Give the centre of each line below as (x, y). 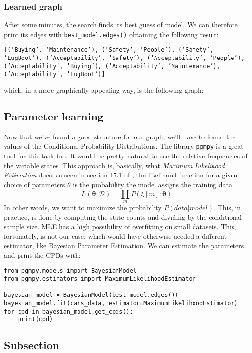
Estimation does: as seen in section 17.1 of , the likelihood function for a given (121, 175)
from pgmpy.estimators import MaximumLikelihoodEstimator (100, 279)
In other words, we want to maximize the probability (83, 207)
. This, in (227, 207)
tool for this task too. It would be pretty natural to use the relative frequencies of (126, 156)
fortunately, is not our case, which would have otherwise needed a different (115, 236)
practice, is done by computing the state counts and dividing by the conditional (123, 217)
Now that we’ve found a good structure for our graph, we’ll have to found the (120, 136)
